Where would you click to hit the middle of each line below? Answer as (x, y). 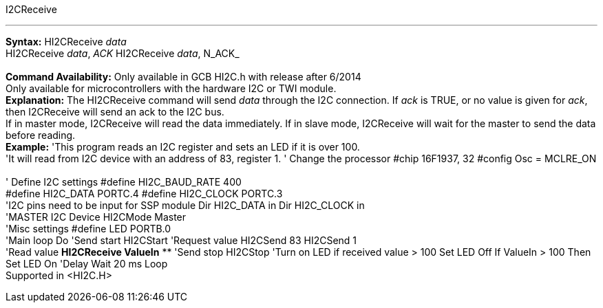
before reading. (41, 135)
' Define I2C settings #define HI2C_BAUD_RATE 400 (124, 182)
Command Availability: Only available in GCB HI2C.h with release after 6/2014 (183, 77)
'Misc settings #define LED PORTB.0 (88, 229)
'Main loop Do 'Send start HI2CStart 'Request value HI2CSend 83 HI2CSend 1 (181, 240)
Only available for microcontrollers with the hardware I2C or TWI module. (171, 88)
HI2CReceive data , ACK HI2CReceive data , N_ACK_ (123, 53)
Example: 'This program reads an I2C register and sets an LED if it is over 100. (183, 147)
